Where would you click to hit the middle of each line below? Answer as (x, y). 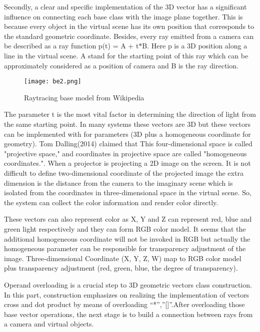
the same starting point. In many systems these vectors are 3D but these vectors (127, 124)
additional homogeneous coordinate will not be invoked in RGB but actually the (127, 238)
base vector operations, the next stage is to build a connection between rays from (128, 314)
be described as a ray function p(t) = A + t (71, 46)
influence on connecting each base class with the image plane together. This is (123, 16)
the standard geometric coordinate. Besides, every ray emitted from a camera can (129, 36)
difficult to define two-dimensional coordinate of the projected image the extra (124, 172)
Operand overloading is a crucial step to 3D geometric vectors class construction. (128, 284)
